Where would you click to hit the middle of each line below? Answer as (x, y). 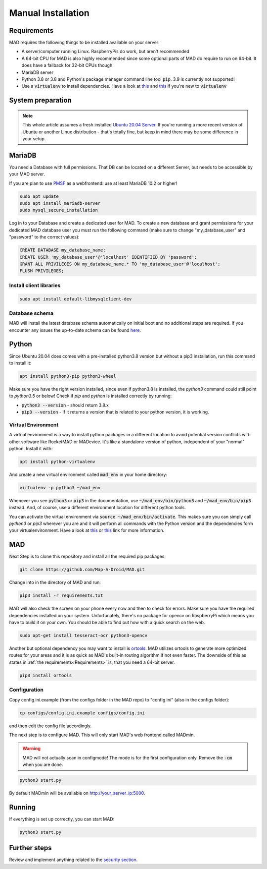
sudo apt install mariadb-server (60, 203)
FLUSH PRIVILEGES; (42, 271)
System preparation (40, 100)
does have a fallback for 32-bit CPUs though (67, 65)
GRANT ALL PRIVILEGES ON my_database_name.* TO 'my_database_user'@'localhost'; (120, 264)
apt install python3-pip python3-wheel (68, 376)
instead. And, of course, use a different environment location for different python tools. (98, 508)
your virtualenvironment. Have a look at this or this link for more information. (87, 530)
